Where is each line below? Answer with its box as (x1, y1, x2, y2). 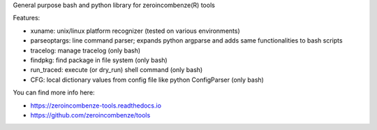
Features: (13, 14, 40, 22)
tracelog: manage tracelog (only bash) (30, 46, 141, 55)
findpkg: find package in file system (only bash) (30, 56, 168, 64)
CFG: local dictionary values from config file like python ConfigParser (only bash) (30, 75, 265, 84)
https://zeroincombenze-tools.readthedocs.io (30, 101, 162, 110)
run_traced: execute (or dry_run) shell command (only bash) (30, 66, 203, 74)
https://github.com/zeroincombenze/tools (30, 110, 151, 119)
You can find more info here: (13, 88, 95, 97)
